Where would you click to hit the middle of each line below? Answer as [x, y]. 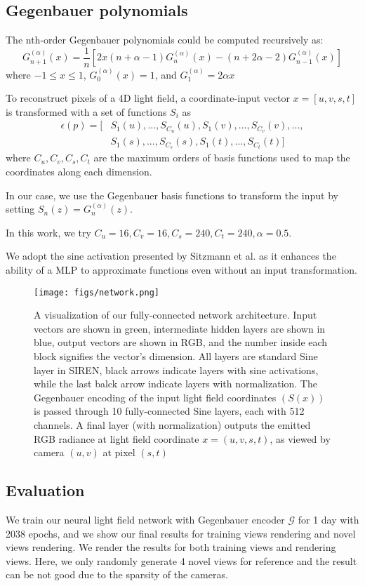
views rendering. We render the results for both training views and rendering [171, 547]
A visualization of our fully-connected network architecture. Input [175, 315]
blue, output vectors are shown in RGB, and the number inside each [181, 342]
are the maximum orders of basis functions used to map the [222, 158]
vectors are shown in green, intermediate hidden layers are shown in [180, 328]
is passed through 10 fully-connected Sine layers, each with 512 [169, 411]
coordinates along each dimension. [79, 172]
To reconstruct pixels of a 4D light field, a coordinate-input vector [148, 98]
